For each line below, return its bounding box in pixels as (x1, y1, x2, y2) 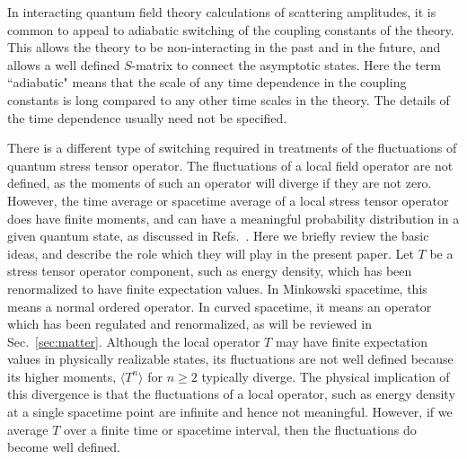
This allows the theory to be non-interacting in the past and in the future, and (7, 38, 441, 57)
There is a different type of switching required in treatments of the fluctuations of (7, 138, 457, 157)
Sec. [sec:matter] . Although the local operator (7, 331, 260, 350)
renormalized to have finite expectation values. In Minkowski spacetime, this (7, 278, 427, 297)
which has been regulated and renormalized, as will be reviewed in (7, 314, 372, 333)
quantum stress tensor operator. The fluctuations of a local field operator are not (7, 155, 454, 174)
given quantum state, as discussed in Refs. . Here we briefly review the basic (7, 226, 429, 245)
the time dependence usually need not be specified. (7, 108, 287, 127)
